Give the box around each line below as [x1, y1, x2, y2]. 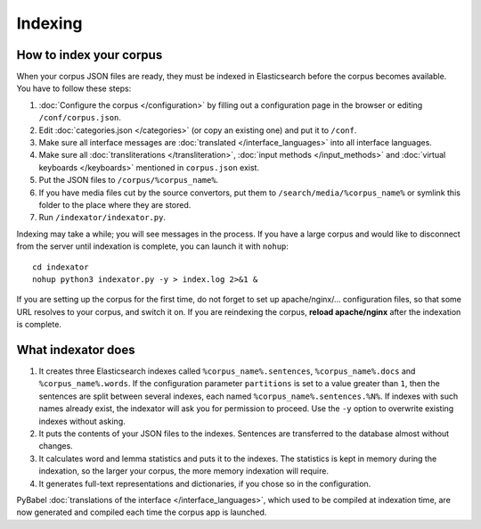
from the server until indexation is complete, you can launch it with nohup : [16, 241, 289, 252]
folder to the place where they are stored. [38, 199, 192, 210]
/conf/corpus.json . [38, 112, 122, 123]
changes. [38, 441, 73, 451]
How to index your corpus [16, 47, 163, 62]
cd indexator [32, 261, 89, 272]
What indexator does [16, 342, 135, 357]
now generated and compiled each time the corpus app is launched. [16, 507, 267, 517]
